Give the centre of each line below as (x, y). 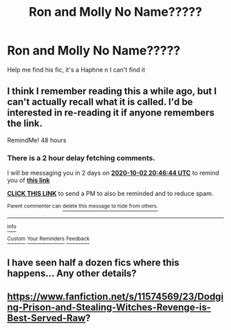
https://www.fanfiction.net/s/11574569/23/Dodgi (115, 297)
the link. (25, 123)
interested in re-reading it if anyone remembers (111, 113)
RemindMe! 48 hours (37, 140)
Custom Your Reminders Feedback (48, 239)
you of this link (29, 180)
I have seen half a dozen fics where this (93, 262)
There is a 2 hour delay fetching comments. (81, 157)
